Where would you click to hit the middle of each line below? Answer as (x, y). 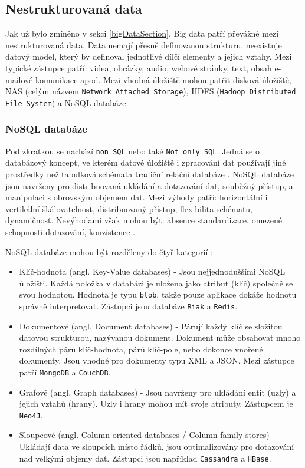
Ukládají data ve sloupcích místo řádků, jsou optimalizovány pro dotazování (157, 446)
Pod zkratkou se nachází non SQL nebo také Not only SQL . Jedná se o (132, 151)
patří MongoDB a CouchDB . (65, 372)
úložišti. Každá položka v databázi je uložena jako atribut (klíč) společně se (156, 283)
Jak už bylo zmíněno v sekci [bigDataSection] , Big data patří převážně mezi (142, 33)
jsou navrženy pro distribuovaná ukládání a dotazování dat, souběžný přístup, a (149, 185)
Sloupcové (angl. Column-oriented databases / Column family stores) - (147, 435)
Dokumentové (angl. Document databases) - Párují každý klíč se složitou (151, 326)
